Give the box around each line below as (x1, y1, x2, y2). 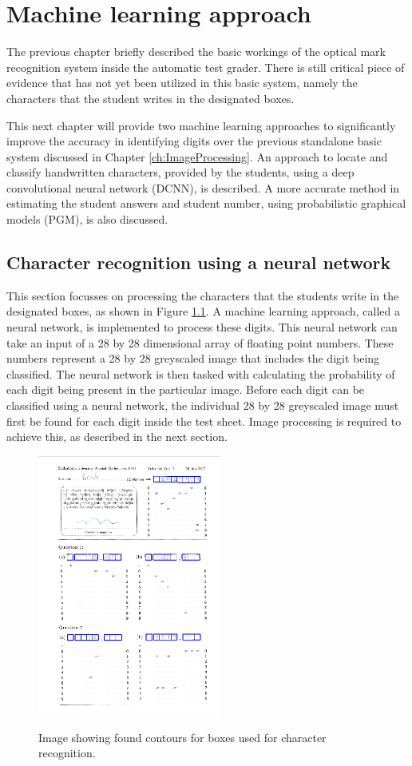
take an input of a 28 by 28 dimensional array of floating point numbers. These (6, 334, 394, 351)
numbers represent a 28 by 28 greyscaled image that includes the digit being (6, 350, 380, 367)
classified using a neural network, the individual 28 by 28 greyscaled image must (6, 397, 399, 414)
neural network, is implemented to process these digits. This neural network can (6, 319, 398, 335)
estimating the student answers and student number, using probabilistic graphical (6, 195, 406, 212)
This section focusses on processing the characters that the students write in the (6, 287, 399, 304)
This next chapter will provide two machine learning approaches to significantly (6, 117, 396, 133)
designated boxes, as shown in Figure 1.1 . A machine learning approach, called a (6, 303, 400, 319)
